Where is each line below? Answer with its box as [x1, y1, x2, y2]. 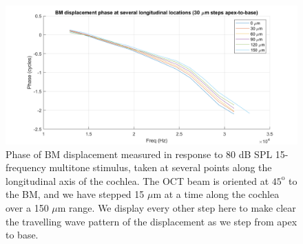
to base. [6, 228, 39, 242]
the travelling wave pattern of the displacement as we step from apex [6, 214, 297, 228]
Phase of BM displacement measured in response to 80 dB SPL [6, 146, 273, 161]
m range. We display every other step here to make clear [57, 201, 296, 215]
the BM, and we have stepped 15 [6, 187, 145, 201]
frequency [6, 160, 46, 175]
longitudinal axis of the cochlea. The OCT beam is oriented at [6, 173, 269, 188]
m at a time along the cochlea [153, 187, 280, 201]
